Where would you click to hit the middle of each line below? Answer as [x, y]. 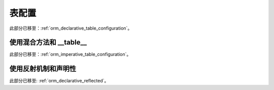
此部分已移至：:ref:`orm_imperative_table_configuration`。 [70, 54]
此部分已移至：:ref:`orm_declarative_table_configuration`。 [71, 28]
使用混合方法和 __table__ [48, 42]
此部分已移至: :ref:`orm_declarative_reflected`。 [59, 81]
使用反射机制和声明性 [43, 69]
